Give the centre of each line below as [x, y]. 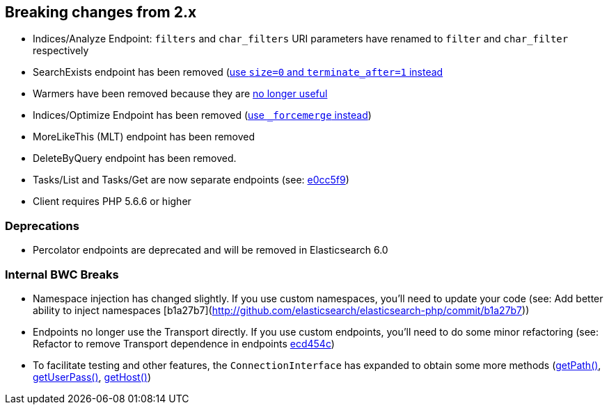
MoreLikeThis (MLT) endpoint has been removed [144, 137]
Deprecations [42, 225]
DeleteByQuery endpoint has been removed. [135, 158]
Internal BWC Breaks [62, 274]
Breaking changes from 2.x [101, 12]
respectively [61, 51]
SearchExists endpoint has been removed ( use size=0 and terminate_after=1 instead [238, 72]
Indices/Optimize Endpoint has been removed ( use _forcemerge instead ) [202, 115]
